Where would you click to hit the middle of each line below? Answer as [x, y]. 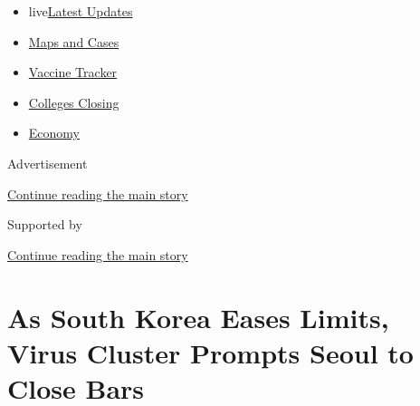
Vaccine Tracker [73, 72]
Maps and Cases [74, 41]
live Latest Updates [81, 11]
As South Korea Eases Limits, [198, 317]
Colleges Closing [74, 102]
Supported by [45, 224]
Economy [54, 133]
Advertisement [48, 163]
